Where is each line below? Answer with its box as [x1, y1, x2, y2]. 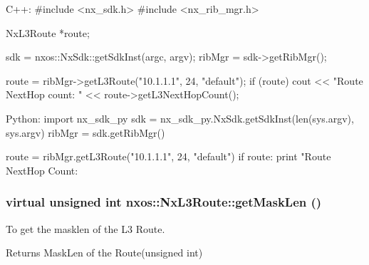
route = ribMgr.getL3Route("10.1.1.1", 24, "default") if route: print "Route [6, 149, 331, 164]
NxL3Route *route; [6, 25, 90, 40]
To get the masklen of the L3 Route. [6, 221, 165, 236]
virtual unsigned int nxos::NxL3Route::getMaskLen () [6, 193, 322, 211]
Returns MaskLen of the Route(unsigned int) [6, 245, 203, 260]
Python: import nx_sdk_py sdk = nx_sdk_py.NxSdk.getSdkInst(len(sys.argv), [6, 110, 354, 125]
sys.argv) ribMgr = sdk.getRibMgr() [6, 125, 165, 140]
